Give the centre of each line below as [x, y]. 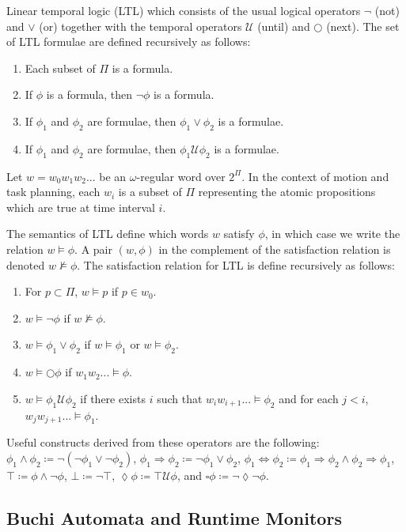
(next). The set [363, 26]
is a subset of [150, 192]
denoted [26, 264]
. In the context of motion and [315, 176]
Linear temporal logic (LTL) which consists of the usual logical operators [184, 10]
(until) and [284, 26]
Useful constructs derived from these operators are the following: [163, 442]
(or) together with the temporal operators [140, 26]
